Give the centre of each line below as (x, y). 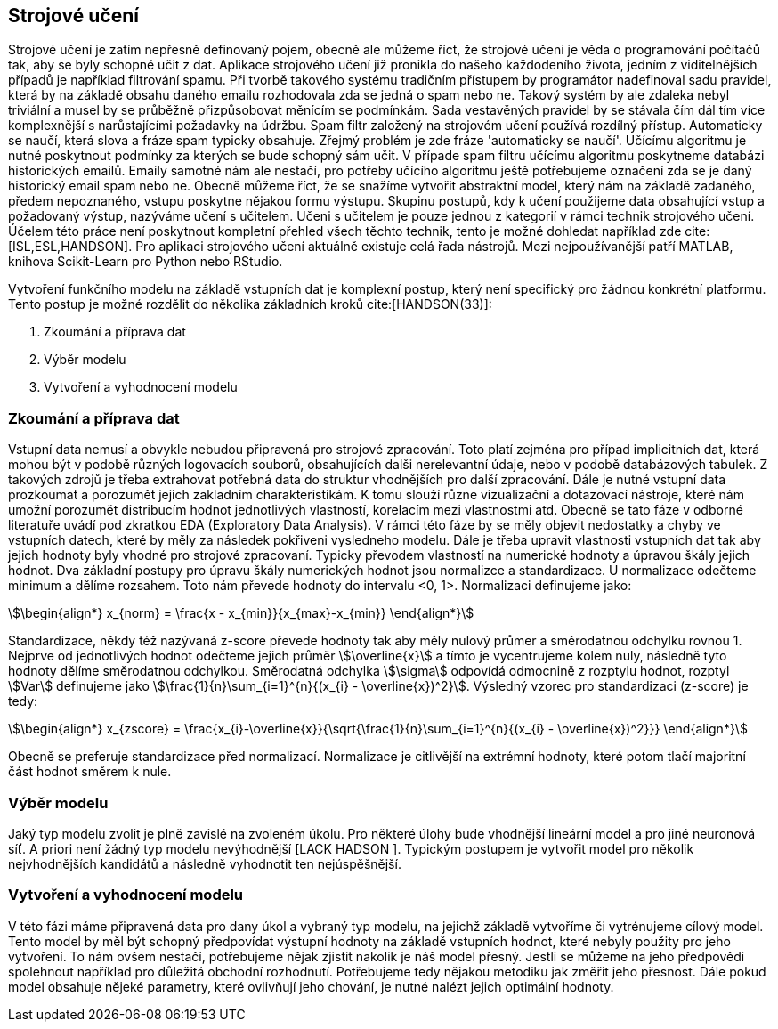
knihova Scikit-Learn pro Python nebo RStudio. (146, 262)
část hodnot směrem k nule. (90, 772)
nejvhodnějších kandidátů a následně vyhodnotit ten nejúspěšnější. (205, 863)
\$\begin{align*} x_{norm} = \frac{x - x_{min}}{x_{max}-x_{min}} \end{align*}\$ (241, 613)
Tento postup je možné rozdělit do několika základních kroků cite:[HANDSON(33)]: (250, 304)
